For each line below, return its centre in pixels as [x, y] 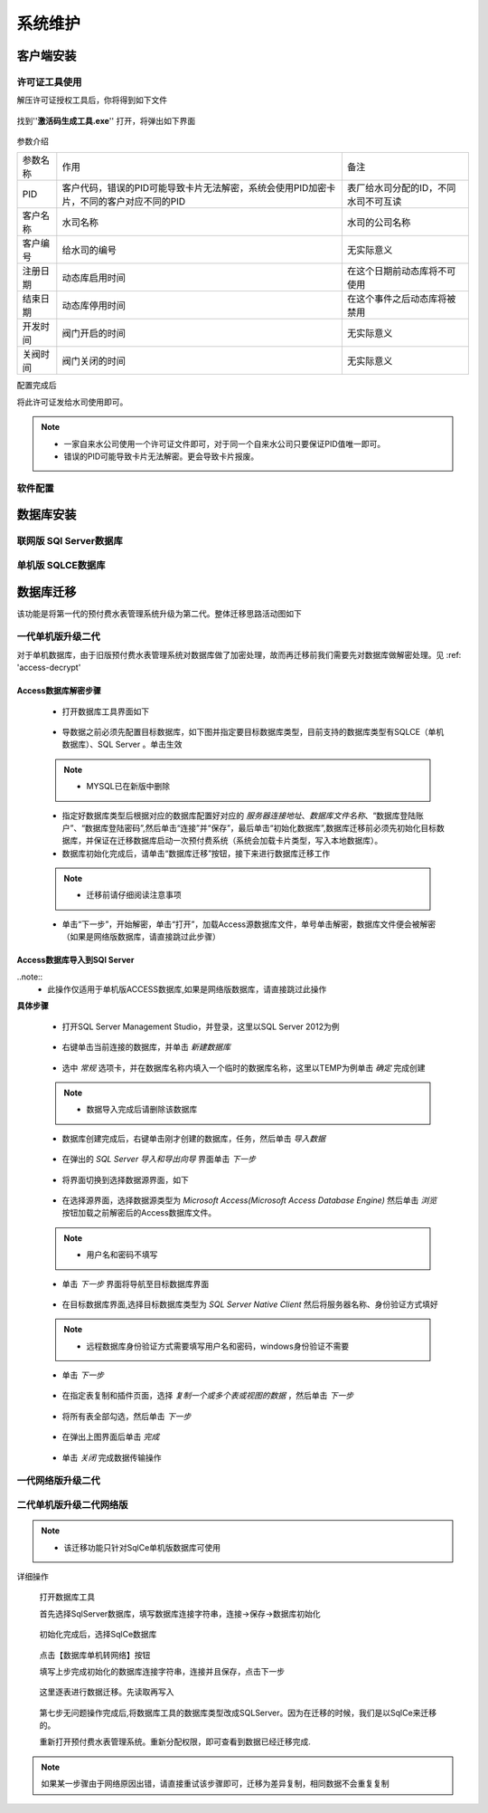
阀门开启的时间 [94, 333]
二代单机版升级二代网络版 [72, 1504]
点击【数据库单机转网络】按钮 [95, 1655]
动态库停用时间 [94, 306]
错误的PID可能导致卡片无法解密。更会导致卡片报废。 [161, 456]
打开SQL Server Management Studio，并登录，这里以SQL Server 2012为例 [201, 1026]
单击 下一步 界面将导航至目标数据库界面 [136, 1283]
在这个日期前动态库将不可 [401, 272]
